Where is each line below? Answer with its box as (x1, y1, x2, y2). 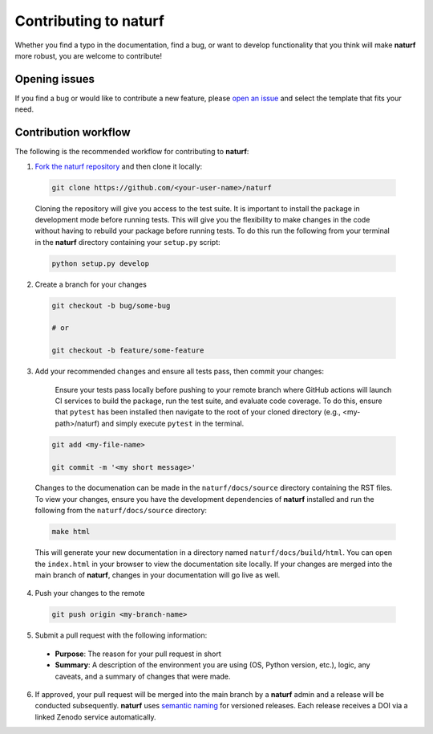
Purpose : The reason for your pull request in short (55, 649, 222, 659)
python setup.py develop (51, 259, 150, 268)
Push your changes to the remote (34, 589, 145, 598)
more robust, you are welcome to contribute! (14, 51, 163, 60)
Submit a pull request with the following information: (34, 630, 208, 640)
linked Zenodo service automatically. (34, 712, 156, 722)
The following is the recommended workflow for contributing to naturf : (14, 147, 249, 157)
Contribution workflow (14, 125, 132, 140)
